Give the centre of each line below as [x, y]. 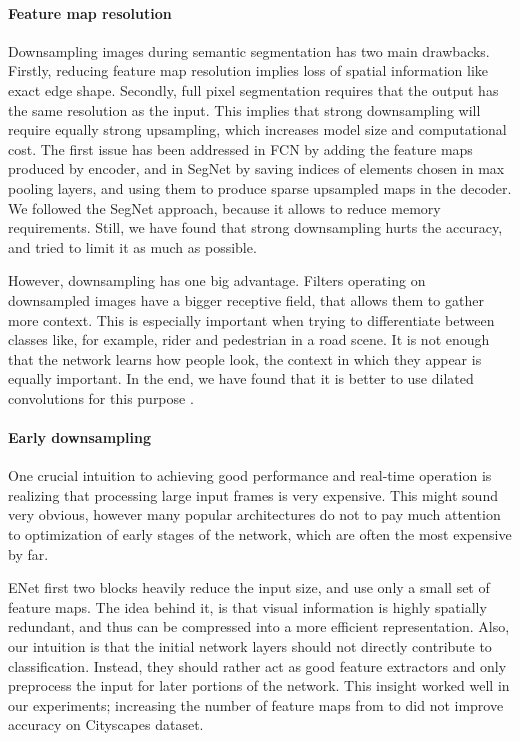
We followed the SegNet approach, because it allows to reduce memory [224, 207]
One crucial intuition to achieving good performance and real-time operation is [250, 475]
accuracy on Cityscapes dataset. [106, 724]
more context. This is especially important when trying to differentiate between [251, 319]
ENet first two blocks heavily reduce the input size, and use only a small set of [249, 587]
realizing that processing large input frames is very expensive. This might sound [253, 494]
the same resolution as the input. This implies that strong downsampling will [244, 109]
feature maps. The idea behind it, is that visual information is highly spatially [247, 606]
